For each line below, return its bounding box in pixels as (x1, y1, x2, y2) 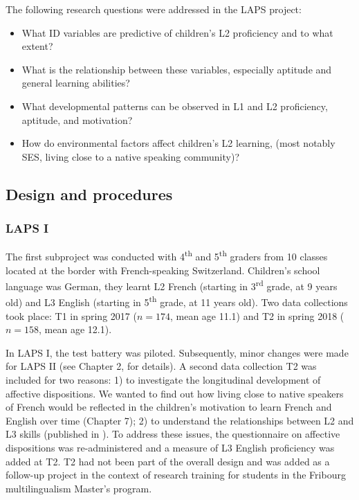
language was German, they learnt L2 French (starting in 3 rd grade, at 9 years (6, 277, 338, 293)
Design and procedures (6, 183, 173, 204)
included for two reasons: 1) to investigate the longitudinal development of (6, 373, 321, 387)
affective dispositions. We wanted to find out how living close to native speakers (6, 386, 344, 400)
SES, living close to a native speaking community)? (21, 149, 239, 163)
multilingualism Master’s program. (6, 481, 152, 495)
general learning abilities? (21, 75, 130, 90)
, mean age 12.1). (39, 322, 112, 337)
